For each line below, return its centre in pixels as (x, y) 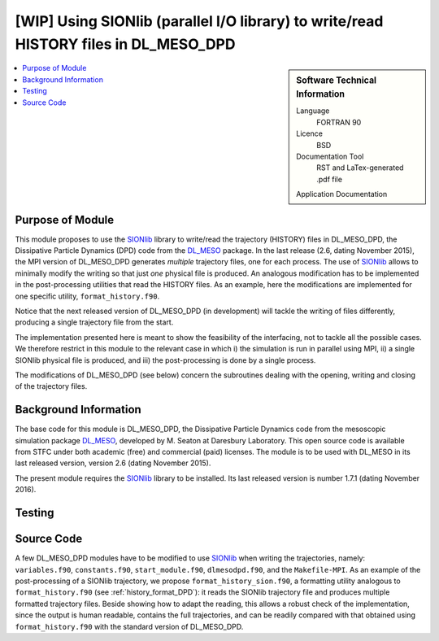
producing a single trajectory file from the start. (94, 322)
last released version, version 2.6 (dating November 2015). (113, 463)
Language (313, 111)
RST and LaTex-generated (360, 168)
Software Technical (337, 81)
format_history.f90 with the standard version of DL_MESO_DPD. (129, 626)
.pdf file (330, 179)
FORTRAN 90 (339, 122)
